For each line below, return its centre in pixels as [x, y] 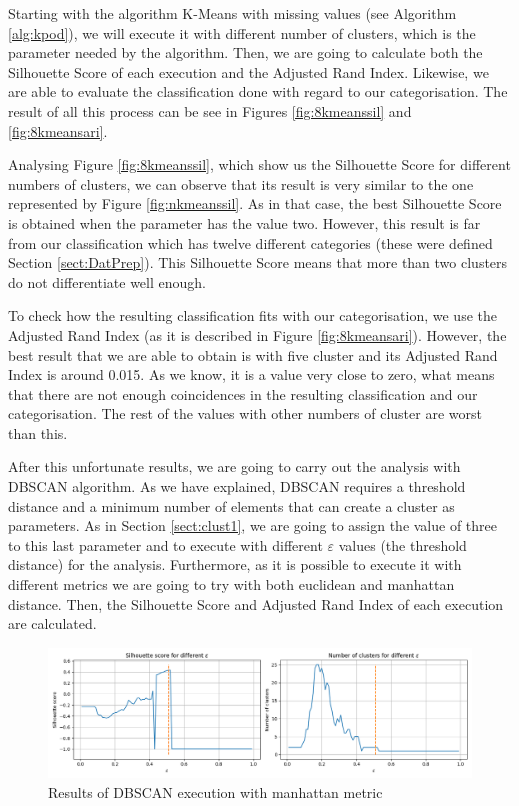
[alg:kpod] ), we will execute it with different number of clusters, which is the [242, 32]
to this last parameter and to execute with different [165, 544]
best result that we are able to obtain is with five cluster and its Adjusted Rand [253, 354]
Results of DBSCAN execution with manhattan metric [215, 791]
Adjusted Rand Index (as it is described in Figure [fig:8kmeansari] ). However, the [257, 334]
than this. [38, 432]
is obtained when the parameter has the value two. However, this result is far [244, 222]
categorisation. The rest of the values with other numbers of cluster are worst [245, 413]
